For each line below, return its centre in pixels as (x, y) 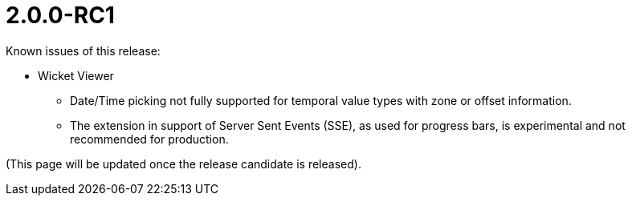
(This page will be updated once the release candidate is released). (183, 164)
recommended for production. (149, 139)
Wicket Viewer (76, 75)
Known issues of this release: (83, 50)
